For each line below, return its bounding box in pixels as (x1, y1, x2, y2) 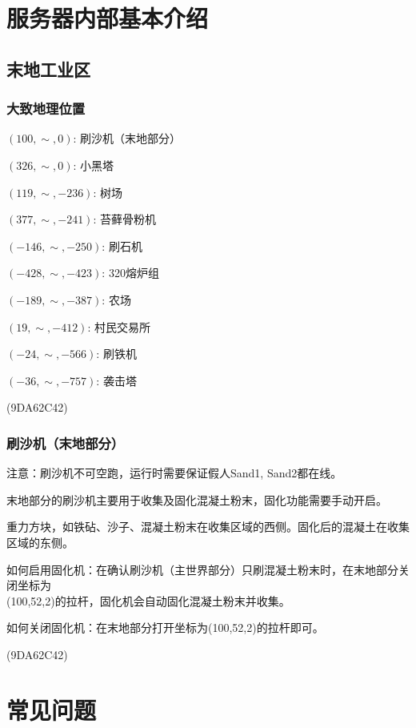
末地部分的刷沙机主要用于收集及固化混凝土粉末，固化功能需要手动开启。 (6, 491, 387, 508)
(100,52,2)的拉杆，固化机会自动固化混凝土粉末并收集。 (6, 592, 290, 609)
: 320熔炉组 (102, 264, 159, 281)
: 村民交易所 (87, 318, 150, 335)
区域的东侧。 (6, 533, 74, 550)
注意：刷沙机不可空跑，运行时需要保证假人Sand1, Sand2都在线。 (6, 465, 342, 481)
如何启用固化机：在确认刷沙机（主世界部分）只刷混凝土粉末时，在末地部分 (6, 561, 398, 577)
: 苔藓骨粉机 (93, 211, 156, 227)
